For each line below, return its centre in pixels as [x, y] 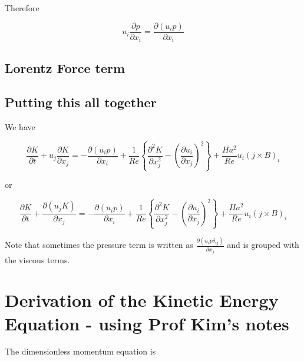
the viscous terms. [37, 259]
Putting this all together [81, 102]
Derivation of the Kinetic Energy [142, 300]
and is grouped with [263, 245]
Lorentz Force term [65, 67]
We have [20, 127]
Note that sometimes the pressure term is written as [99, 245]
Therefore [22, 8]
